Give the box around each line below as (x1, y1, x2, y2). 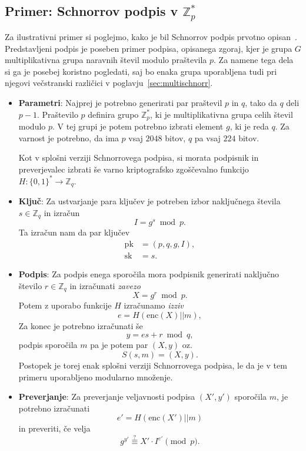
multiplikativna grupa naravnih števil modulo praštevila (5, 54, 207, 66)
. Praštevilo (36, 108, 78, 120)
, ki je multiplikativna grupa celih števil (150, 108, 293, 120)
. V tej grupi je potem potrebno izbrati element (52, 120, 224, 132)
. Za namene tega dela (214, 54, 294, 66)
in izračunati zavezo (69, 279, 141, 291)
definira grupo (88, 108, 139, 120)
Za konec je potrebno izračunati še (18, 319, 143, 331)
